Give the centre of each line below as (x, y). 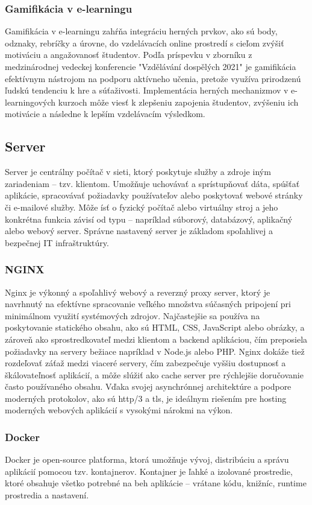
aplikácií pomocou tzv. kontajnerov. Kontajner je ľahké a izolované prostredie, (149, 471)
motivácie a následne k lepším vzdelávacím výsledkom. (105, 114)
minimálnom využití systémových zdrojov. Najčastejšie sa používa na (133, 315)
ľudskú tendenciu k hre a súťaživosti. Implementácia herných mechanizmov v (147, 90)
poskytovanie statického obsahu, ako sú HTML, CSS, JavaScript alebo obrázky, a (155, 327)
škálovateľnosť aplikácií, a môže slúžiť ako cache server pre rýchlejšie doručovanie (154, 374)
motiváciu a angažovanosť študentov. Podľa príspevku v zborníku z (129, 55)
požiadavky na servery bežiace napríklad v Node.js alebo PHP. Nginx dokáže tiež (155, 351)
